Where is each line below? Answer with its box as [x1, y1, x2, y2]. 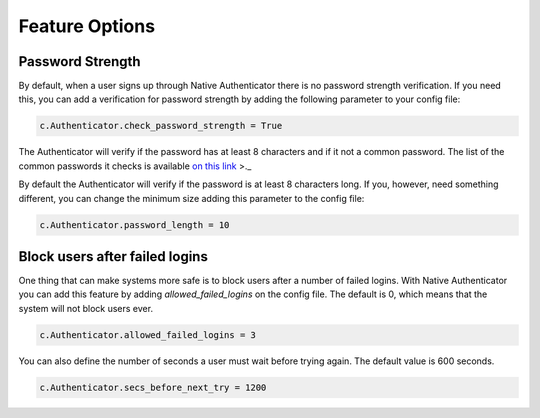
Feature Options [18, 15, 155, 37]
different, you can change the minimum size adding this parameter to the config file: [18, 192, 365, 204]
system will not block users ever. [18, 302, 154, 314]
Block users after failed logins [18, 248, 209, 265]
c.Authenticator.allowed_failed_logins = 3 [39, 329, 257, 340]
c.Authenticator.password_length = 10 [39, 219, 230, 230]
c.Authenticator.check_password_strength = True [39, 120, 283, 132]
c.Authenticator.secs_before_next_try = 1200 [39, 381, 267, 393]
